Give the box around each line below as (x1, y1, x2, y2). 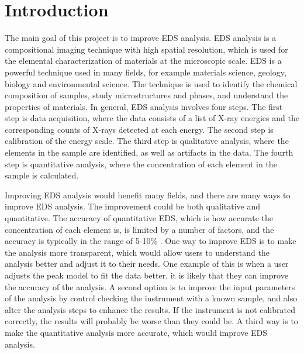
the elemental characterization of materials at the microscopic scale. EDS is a (5, 54, 282, 67)
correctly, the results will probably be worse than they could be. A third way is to (5, 315, 298, 327)
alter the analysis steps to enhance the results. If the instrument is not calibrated (5, 303, 295, 315)
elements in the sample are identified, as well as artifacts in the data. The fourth (5, 146, 293, 159)
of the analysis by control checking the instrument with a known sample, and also (5, 292, 298, 304)
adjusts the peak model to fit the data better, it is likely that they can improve (5, 269, 288, 281)
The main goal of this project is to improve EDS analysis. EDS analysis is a (5, 32, 277, 44)
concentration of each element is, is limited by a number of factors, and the (5, 223, 274, 235)
